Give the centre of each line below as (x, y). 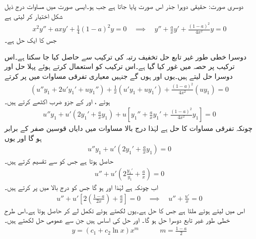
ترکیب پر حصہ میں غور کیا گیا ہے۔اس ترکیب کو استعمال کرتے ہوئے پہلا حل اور (120, 66)
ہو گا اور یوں (23, 138)
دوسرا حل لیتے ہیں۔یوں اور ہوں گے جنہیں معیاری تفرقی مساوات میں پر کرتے (119, 76)
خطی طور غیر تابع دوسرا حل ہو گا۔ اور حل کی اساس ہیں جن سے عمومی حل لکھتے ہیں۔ (117, 220)
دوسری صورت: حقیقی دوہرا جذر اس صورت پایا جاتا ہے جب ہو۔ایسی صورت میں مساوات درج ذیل (124, 6)
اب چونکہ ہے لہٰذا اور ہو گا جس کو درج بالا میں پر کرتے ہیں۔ (81, 187)
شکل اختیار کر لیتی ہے (34, 16)
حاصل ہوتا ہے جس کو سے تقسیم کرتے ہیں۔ (59, 161)
